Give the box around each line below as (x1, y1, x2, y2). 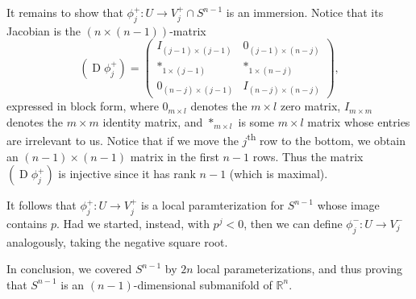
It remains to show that (6, 4, 123, 20)
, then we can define (243, 214, 343, 231)
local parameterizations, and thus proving (197, 260, 402, 277)
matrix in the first (130, 147, 219, 164)
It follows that (6, 197, 77, 214)
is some (238, 113, 274, 130)
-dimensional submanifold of (133, 276, 272, 293)
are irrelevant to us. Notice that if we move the (6, 131, 239, 148)
